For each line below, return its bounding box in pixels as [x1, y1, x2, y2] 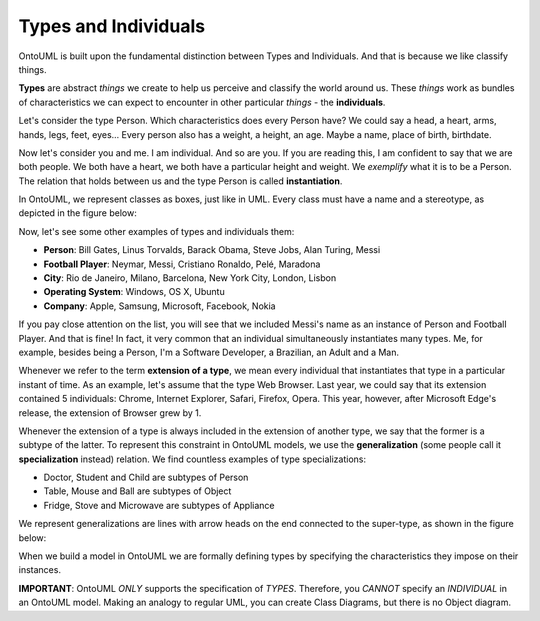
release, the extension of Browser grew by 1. [18, 406, 202, 419]
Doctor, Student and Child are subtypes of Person [43, 471, 249, 484]
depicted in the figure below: [18, 207, 137, 219]
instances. [18, 564, 62, 576]
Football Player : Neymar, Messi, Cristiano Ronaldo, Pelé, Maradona [43, 258, 321, 270]
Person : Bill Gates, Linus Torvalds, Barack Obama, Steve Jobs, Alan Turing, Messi [43, 244, 381, 256]
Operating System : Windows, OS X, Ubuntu [43, 286, 225, 298]
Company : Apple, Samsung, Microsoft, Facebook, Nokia [43, 300, 276, 312]
